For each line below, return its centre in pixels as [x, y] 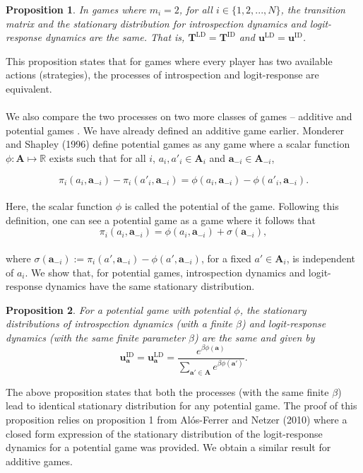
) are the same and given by [255, 337]
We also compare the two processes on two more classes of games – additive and [179, 116]
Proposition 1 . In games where [76, 9]
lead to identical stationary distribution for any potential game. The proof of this [181, 405]
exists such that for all [97, 157]
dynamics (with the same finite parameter [96, 337]
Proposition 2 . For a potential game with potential [118, 309]
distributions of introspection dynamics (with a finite [119, 323]
